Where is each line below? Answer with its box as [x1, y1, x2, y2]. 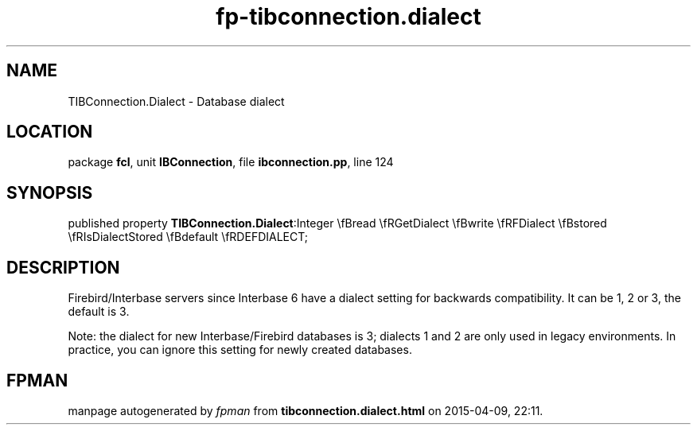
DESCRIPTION [6, 257, 120, 278]
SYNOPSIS [6, 182, 93, 203]
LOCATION [6, 122, 93, 142]
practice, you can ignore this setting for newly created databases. [68, 343, 412, 357]
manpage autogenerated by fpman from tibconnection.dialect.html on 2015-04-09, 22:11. [68, 403, 543, 417]
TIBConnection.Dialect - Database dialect [68, 94, 285, 108]
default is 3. [68, 305, 130, 319]
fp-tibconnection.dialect [216, 3, 481, 30]
